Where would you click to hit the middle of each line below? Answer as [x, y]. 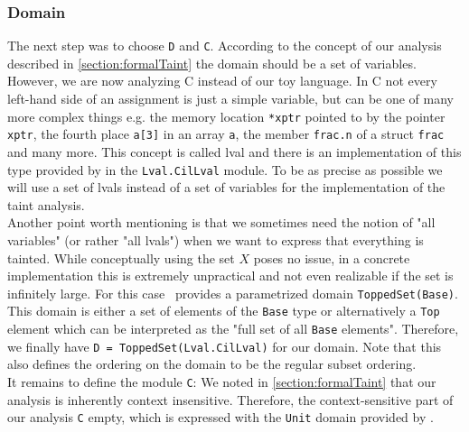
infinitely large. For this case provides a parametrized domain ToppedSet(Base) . [233, 293]
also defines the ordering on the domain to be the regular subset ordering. [212, 364]
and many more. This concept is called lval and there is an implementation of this [234, 151]
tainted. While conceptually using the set [121, 257]
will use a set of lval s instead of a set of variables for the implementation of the [226, 187]
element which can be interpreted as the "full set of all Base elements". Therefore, [233, 329]
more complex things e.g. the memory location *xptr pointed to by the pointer [226, 116]
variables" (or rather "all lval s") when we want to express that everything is [216, 240]
